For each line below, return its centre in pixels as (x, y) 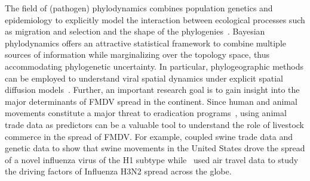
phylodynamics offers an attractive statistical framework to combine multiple (146, 43)
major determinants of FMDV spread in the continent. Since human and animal (151, 101)
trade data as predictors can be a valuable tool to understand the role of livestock (155, 124)
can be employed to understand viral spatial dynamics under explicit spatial (144, 78)
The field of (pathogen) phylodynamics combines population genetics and (139, 8)
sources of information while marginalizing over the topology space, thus (137, 54)
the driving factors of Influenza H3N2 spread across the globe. (118, 171)
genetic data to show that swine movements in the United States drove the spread (155, 148)
